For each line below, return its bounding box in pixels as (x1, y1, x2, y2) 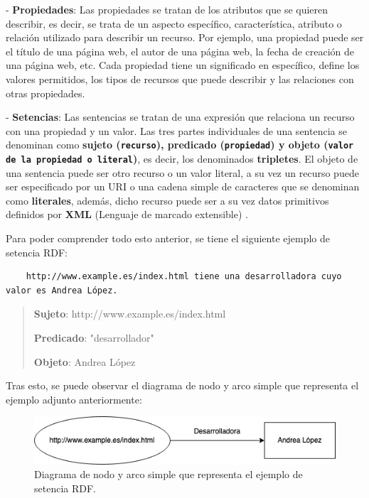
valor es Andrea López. (6, 285, 118, 296)
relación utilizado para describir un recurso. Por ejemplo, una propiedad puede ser (6, 30, 364, 45)
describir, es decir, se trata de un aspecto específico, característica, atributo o (6, 16, 342, 31)
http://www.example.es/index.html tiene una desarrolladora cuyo (26, 271, 342, 282)
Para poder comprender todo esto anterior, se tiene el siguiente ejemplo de (6, 231, 331, 246)
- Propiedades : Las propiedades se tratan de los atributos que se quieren (6, 2, 328, 16)
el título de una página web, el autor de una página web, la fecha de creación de (6, 43, 355, 58)
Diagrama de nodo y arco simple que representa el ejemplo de (34, 467, 303, 482)
